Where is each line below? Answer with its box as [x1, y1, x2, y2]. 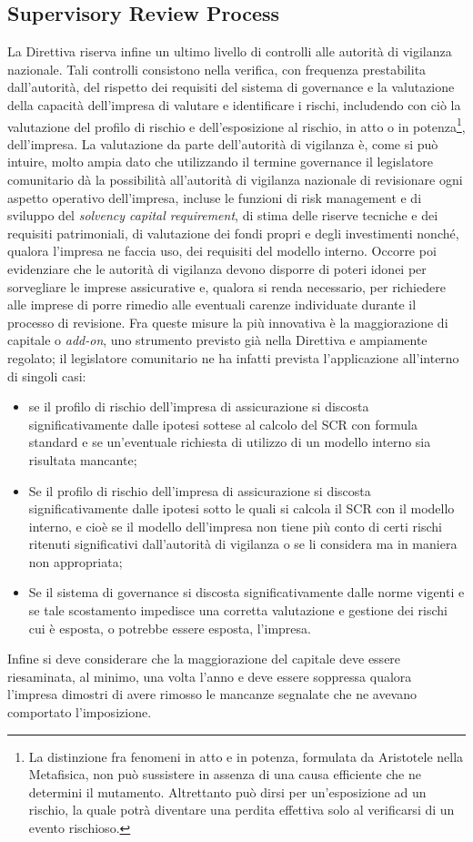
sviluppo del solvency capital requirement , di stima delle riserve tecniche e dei [7, 206, 438, 225]
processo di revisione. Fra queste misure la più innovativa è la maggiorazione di [7, 312, 448, 331]
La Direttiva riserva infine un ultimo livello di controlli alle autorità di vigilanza [7, 42, 452, 61]
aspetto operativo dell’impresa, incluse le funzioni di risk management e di [7, 188, 422, 207]
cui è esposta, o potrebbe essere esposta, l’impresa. [28, 618, 311, 637]
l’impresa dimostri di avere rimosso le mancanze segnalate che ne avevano [7, 685, 418, 704]
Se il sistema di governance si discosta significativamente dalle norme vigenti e [28, 583, 465, 602]
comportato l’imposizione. [7, 703, 152, 722]
